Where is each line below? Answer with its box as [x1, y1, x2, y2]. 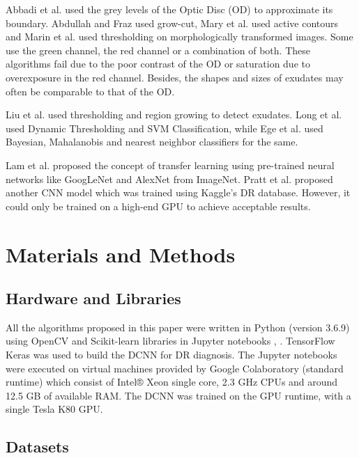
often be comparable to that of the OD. [6, 84, 175, 98]
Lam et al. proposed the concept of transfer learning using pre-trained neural [6, 157, 335, 172]
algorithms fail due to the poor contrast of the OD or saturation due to [6, 56, 310, 71]
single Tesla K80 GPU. [6, 402, 103, 416]
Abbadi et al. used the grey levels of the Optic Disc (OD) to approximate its [6, 2, 333, 16]
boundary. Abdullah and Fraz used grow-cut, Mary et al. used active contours [6, 15, 339, 30]
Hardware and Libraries [6, 287, 181, 309]
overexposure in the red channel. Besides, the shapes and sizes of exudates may [6, 70, 344, 84]
